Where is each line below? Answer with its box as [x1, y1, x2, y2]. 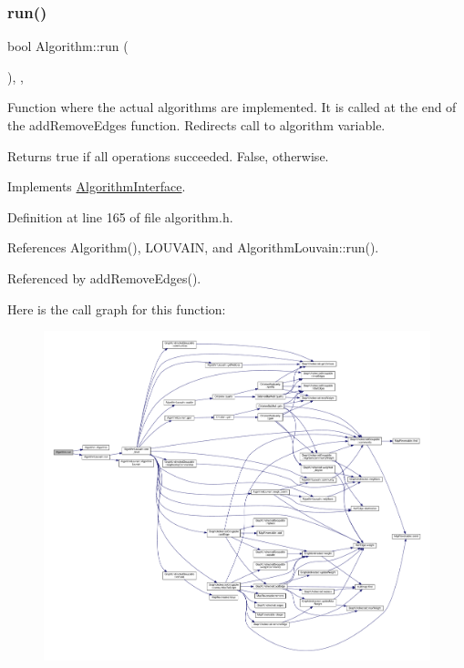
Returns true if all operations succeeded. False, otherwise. [7, 146, 329, 165]
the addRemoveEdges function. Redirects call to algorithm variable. [7, 116, 386, 134]
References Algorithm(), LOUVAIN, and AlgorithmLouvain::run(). [7, 238, 379, 257]
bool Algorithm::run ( [7, 36, 129, 56]
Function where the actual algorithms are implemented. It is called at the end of [7, 98, 457, 117]
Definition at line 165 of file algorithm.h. [7, 207, 233, 226]
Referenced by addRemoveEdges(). [7, 268, 201, 287]
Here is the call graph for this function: [7, 299, 226, 318]
